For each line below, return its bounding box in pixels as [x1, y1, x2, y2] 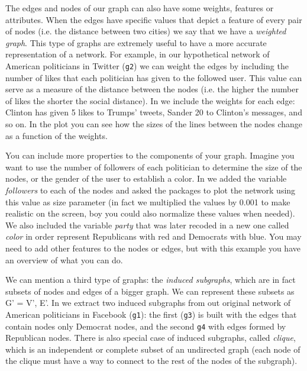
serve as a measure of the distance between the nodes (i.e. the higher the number [5, 83, 299, 95]
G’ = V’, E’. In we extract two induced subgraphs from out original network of [5, 296, 291, 309]
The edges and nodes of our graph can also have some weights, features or [5, 2, 274, 14]
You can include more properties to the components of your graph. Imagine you [5, 149, 295, 162]
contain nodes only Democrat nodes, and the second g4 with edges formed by [5, 320, 286, 332]
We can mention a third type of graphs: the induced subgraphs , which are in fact [5, 273, 296, 286]
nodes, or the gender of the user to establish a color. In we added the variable [5, 172, 287, 185]
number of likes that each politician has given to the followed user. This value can [5, 71, 302, 83]
